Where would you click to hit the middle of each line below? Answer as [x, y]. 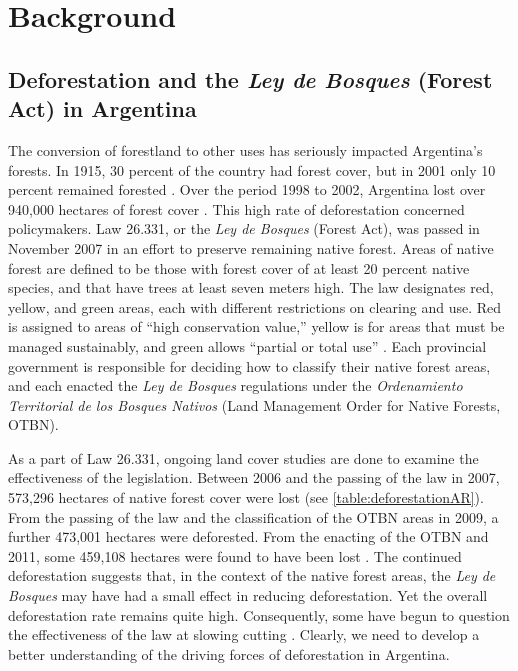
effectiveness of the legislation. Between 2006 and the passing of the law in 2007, [254, 477]
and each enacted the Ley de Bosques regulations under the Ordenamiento [235, 385]
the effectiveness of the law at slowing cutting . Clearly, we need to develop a [244, 634]
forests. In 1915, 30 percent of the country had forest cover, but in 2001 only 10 [252, 169]
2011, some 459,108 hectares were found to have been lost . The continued [235, 555]
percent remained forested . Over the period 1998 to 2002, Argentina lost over [247, 189]
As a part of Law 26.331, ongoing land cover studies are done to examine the [243, 457]
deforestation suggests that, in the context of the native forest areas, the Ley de [252, 575]
